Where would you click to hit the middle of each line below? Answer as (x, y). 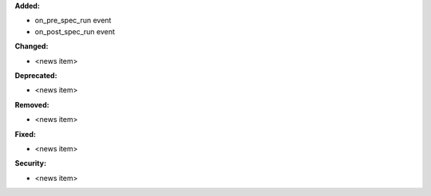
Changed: (32, 46)
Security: (31, 163)
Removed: (32, 104)
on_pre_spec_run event (73, 21)
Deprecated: (36, 75)
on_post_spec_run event (75, 31)
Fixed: (25, 134)
